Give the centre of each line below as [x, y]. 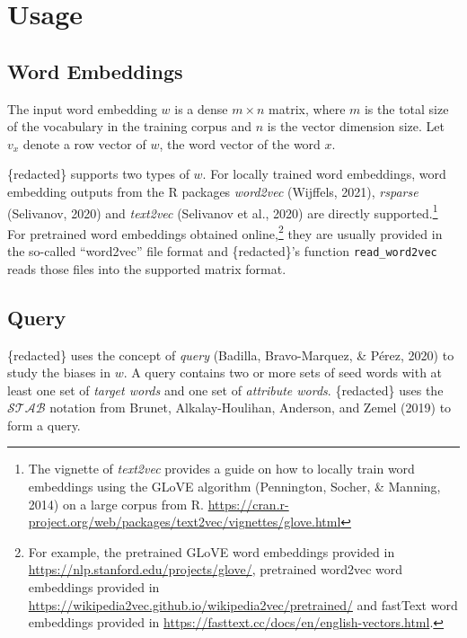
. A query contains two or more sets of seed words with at [283, 372]
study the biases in [59, 372]
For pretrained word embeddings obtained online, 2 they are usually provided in [225, 232]
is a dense [201, 108]
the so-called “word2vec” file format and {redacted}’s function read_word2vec [222, 251]
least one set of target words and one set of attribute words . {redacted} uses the [225, 390]
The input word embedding [82, 108]
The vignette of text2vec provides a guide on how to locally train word [221, 469]
